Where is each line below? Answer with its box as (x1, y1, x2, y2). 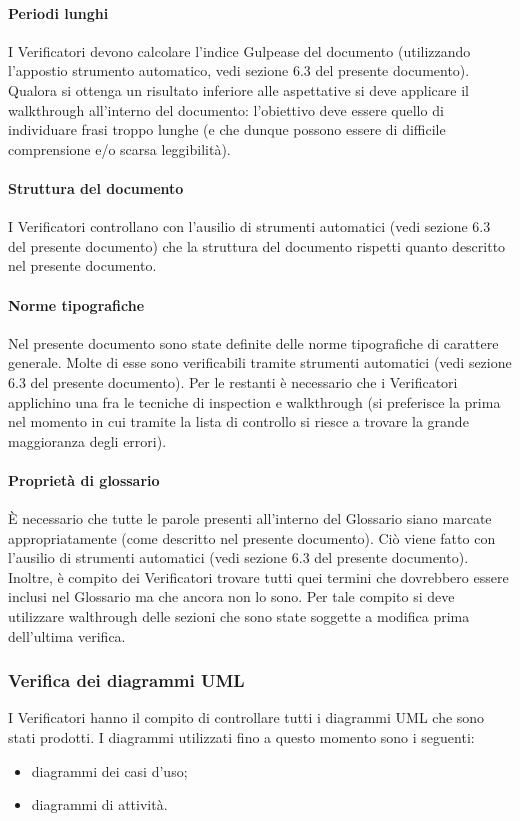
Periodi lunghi (8, 2, 109, 23)
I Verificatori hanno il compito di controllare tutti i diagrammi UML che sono (8, 707, 485, 728)
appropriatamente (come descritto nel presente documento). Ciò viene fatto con (8, 527, 496, 548)
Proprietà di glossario (8, 469, 160, 490)
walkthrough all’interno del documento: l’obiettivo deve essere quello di (8, 99, 444, 120)
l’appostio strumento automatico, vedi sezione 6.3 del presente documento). (8, 60, 470, 81)
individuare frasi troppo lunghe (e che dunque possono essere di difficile (8, 119, 446, 140)
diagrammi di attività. (31, 794, 168, 815)
